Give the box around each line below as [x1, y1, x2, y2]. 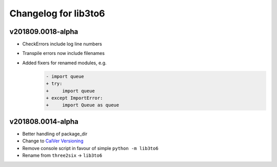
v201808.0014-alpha [9, 117, 79, 126]
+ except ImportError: [46, 95, 103, 101]
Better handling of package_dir [22, 131, 88, 137]
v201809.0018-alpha [9, 27, 78, 36]
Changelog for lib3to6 [9, 8, 105, 19]
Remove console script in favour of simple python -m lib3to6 [22, 145, 159, 151]
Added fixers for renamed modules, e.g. [22, 60, 107, 66]
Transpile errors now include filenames [22, 50, 105, 57]
